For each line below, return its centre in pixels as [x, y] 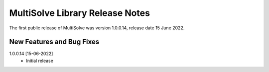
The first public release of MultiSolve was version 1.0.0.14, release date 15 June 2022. [97, 28]
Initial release [40, 61]
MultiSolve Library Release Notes [80, 13]
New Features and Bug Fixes [54, 42]
